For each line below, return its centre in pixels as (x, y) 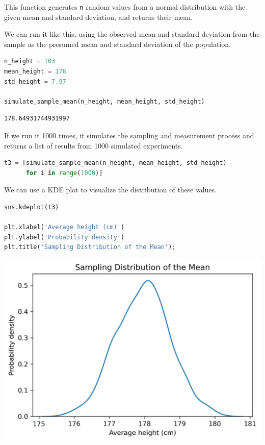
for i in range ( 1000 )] (64, 173)
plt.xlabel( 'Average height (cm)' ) (64, 227)
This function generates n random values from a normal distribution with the (125, 7)
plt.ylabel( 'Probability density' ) (64, 237)
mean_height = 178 (35, 72)
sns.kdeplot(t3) (32, 207)
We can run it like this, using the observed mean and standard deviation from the (132, 34)
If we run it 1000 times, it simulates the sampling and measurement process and (129, 135)
